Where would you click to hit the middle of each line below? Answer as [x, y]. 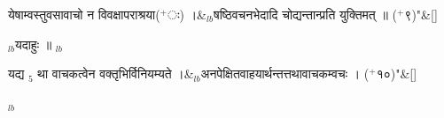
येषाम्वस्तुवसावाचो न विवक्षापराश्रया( [84, 14]
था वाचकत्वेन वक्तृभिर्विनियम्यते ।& [116, 74]
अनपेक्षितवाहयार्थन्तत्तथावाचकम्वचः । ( [285, 74]
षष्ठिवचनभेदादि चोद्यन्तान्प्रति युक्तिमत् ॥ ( [305, 14]
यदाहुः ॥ [33, 44]
